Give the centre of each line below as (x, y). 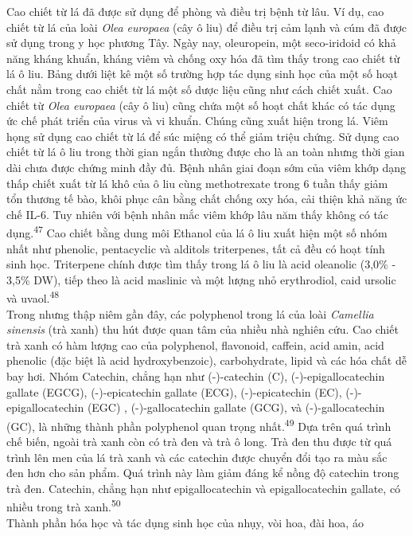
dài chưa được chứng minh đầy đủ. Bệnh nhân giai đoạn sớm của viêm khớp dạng (206, 167)
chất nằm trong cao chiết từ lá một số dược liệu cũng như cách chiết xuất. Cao (199, 89)
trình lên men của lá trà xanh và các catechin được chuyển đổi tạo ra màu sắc (197, 457)
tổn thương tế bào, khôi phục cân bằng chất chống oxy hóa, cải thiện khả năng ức (207, 199)
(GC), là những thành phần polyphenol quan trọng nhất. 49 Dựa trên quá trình (199, 424)
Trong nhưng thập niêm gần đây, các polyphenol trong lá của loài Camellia (190, 313)
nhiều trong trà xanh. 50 (64, 506)
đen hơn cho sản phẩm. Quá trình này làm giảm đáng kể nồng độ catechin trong (203, 473)
